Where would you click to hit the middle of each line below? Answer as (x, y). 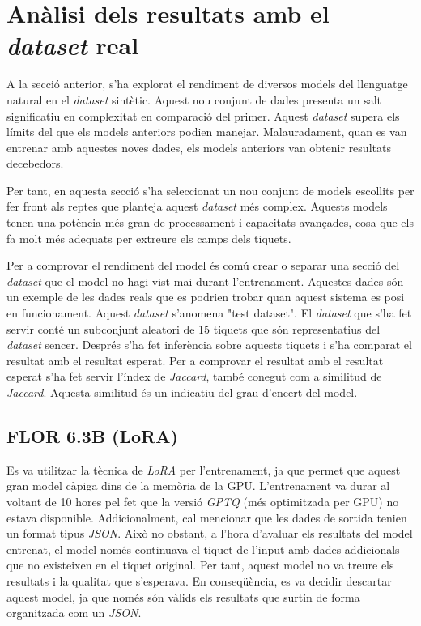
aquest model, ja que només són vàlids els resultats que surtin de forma (183, 596)
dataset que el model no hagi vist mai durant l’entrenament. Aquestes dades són (205, 281)
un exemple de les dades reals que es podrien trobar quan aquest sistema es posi (206, 297)
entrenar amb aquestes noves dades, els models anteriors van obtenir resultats (199, 147)
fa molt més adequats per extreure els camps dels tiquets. (149, 238)
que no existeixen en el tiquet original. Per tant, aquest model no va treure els (200, 565)
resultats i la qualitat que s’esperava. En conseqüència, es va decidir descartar (199, 580)
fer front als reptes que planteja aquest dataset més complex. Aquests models (197, 206)
